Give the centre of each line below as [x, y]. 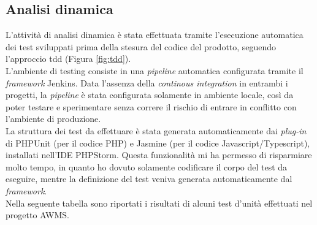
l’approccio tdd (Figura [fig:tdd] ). [68, 59]
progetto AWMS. [37, 215]
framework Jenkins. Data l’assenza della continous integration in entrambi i [147, 82]
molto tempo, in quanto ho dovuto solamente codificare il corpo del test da [147, 166]
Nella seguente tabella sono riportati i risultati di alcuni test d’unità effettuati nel [159, 203]
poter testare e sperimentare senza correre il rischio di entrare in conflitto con [151, 106]
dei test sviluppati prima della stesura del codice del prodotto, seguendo [141, 46]
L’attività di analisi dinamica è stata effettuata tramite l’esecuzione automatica [155, 35]
